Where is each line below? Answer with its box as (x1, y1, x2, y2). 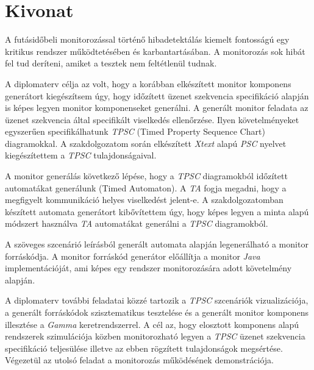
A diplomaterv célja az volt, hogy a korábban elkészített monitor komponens (5, 77, 291, 90)
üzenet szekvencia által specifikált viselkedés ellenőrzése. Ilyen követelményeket (5, 113, 299, 126)
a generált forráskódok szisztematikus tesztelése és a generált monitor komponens (5, 306, 309, 318)
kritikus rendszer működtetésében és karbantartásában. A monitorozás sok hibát (5, 44, 305, 57)
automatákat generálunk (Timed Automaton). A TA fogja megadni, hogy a (5, 181, 287, 194)
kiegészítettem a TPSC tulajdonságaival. (5, 149, 157, 162)
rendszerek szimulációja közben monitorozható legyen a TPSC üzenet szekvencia (5, 330, 305, 343)
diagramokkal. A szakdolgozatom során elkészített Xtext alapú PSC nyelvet (5, 137, 287, 149)
